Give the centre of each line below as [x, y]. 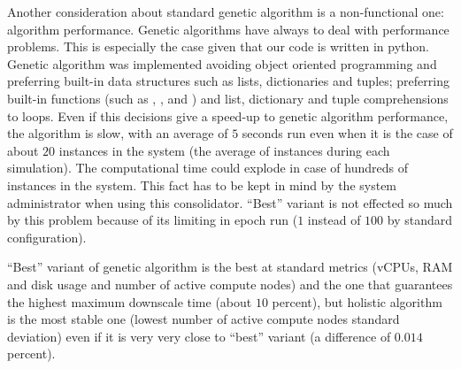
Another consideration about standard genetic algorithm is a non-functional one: [226, 12]
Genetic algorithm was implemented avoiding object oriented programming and [222, 63]
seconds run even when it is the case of [347, 133]
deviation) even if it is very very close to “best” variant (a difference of [199, 336]
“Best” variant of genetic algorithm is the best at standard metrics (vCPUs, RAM [230, 267]
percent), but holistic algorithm [357, 301]
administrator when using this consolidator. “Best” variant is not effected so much [230, 202]
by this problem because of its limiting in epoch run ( [153, 220]
